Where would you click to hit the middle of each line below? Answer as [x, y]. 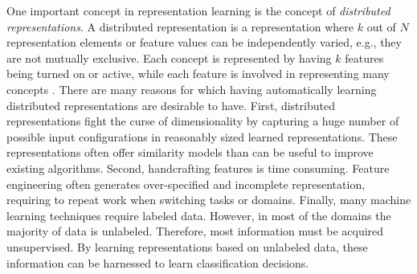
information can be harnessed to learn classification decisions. [158, 262]
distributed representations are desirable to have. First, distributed [171, 105]
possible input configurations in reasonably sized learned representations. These [202, 136]
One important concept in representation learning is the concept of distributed [198, 10]
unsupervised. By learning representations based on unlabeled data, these [187, 246]
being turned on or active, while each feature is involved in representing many [198, 74]
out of [381, 26]
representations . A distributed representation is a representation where [180, 26]
